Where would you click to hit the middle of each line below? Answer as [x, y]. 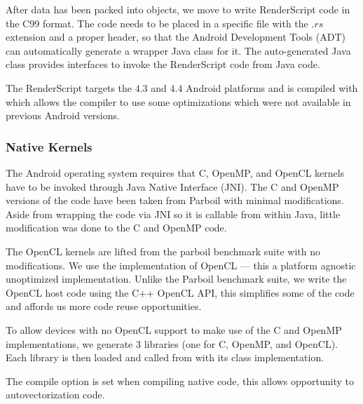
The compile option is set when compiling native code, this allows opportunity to [180, 381]
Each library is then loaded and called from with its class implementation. [165, 357]
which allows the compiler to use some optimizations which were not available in [178, 101]
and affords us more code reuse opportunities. [104, 306]
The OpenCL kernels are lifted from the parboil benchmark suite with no [163, 251]
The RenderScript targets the [69, 87]
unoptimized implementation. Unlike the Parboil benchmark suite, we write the [176, 279]
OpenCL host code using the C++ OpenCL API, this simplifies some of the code [180, 292]
